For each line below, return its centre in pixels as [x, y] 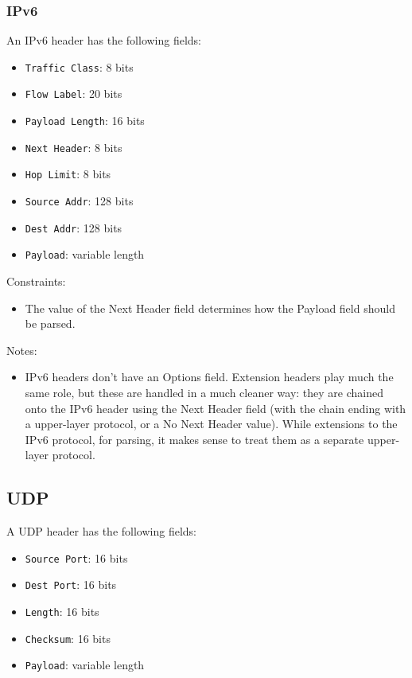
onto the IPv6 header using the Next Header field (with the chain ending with [216, 408]
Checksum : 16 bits [68, 638]
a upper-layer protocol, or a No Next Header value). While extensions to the [211, 424]
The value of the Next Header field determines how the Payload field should [210, 308]
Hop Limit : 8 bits [68, 174]
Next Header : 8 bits [74, 147]
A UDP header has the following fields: [101, 531]
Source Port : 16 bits [76, 557]
